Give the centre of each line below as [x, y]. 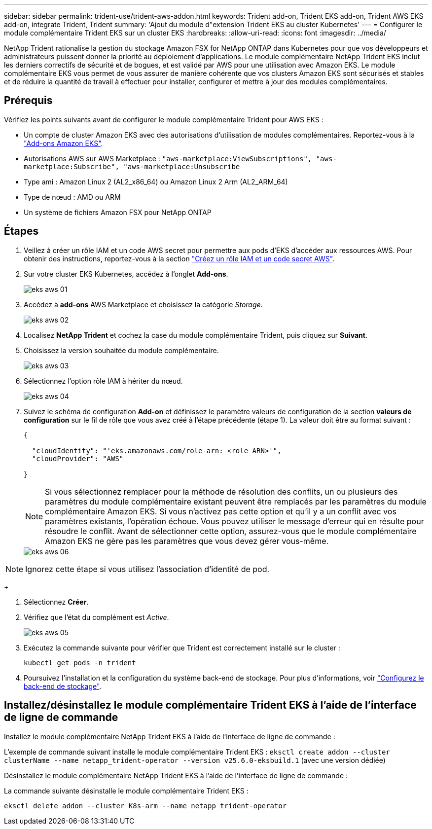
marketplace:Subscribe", [72, 166]
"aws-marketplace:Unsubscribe [182, 166]
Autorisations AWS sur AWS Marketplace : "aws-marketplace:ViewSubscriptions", [168, 158]
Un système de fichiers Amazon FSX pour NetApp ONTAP [118, 212]
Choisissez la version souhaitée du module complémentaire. [121, 350]
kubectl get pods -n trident [80, 663]
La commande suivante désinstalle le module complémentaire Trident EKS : [126, 791]
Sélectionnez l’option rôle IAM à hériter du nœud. [103, 381]
